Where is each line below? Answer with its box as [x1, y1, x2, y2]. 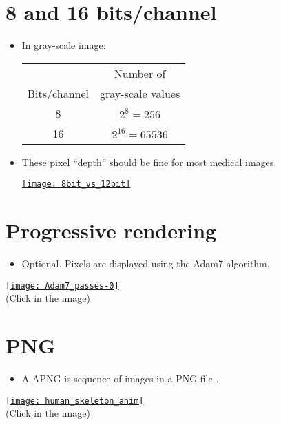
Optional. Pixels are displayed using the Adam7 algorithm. [21, 256, 270, 271]
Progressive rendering [6, 216, 217, 245]
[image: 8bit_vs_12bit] [21, 179, 131, 189]
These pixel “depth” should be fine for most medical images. [21, 154, 277, 169]
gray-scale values [100, 85, 180, 101]
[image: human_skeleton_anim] [6, 395, 144, 406]
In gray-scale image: [21, 38, 106, 52]
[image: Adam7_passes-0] [6, 280, 119, 291]
